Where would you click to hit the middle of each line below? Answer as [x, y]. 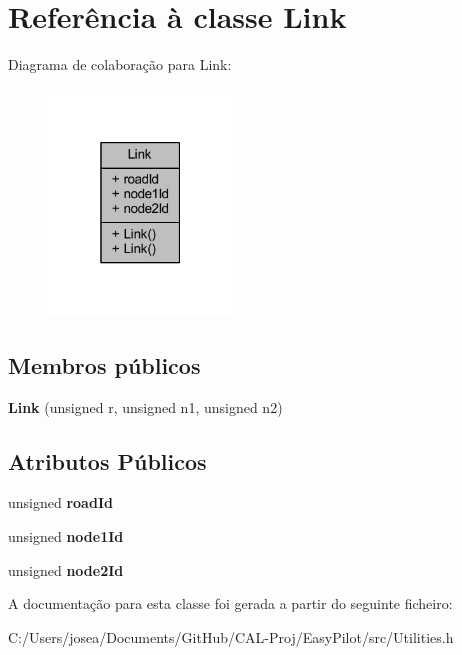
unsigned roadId [60, 502]
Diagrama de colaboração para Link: [120, 64]
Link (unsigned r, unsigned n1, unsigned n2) [145, 406]
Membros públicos [104, 364]
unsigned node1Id [66, 536]
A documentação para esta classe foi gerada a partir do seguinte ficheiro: [230, 603]
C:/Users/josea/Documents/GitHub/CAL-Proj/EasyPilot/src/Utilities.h [231, 636]
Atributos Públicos [107, 460]
